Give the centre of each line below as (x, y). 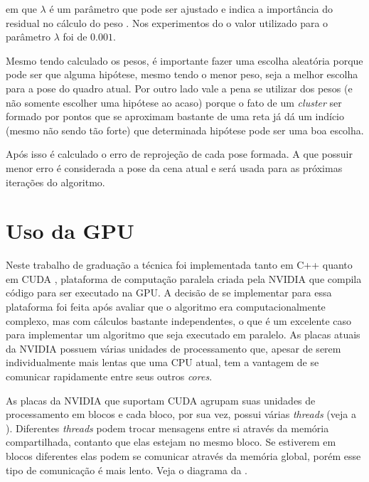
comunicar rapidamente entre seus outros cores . (109, 376)
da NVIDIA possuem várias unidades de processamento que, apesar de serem (173, 348)
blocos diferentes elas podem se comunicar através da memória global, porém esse (183, 455)
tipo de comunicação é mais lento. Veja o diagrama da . (127, 470)
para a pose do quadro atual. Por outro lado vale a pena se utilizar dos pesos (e (179, 88)
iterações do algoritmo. (55, 182)
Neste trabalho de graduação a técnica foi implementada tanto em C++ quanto (179, 265)
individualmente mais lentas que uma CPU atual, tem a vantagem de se (162, 362)
